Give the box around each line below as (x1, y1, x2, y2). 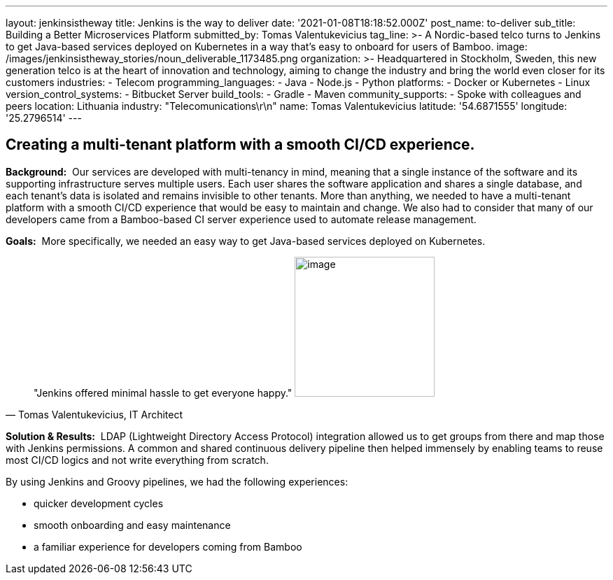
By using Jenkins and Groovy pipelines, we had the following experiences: (6, 475, 348, 488)
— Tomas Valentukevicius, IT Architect (6, 408, 183, 420)
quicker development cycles (34, 497, 164, 509)
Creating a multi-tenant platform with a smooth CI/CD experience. (6, 136, 475, 154)
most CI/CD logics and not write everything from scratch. (6, 453, 269, 466)
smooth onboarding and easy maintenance (34, 518, 231, 531)
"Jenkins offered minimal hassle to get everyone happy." (34, 386, 293, 399)
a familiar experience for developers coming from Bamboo (34, 540, 302, 553)
